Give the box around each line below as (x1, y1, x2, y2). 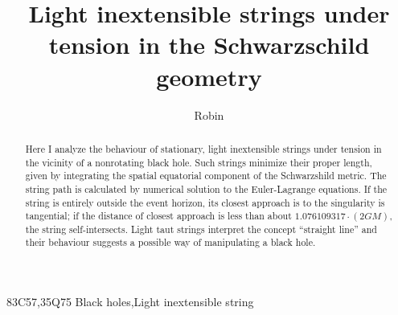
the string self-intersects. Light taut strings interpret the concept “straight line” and (25, 222, 377, 235)
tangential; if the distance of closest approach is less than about (25, 209, 292, 223)
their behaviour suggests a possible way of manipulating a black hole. (25, 235, 316, 249)
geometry (156, 59, 262, 92)
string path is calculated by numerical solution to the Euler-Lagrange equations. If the (25, 182, 388, 195)
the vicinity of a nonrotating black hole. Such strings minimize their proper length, (25, 155, 372, 169)
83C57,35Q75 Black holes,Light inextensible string (6, 293, 254, 310)
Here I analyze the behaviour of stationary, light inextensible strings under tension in (25, 141, 382, 155)
